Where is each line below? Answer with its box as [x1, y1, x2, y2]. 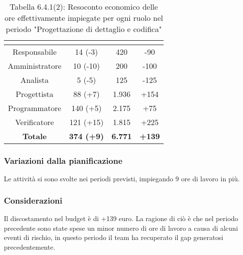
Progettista [15, 88, 54, 99]
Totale [22, 130, 47, 142]
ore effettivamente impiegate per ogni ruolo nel [4, 12, 163, 23]
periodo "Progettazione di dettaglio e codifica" [6, 23, 162, 34]
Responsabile [13, 46, 57, 57]
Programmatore [8, 102, 61, 113]
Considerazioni [4, 194, 62, 206]
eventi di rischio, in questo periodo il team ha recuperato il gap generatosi [4, 232, 224, 242]
